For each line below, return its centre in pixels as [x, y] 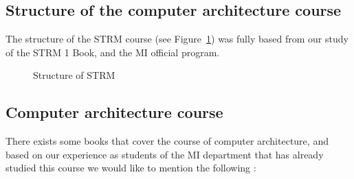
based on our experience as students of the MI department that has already [165, 154]
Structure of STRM [74, 75]
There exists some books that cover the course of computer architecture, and [167, 141]
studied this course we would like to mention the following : [131, 168]
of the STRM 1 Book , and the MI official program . [113, 52]
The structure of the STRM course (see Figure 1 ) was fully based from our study [177, 39]
